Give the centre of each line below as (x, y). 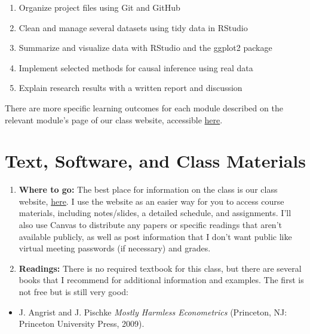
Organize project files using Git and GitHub (99, 7)
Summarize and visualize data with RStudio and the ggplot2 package (145, 48)
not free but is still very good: (73, 292)
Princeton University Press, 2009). (82, 324)
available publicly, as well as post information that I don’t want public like (155, 236)
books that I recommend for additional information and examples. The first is (161, 280)
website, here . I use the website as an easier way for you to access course (151, 201)
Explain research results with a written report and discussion (131, 88)
